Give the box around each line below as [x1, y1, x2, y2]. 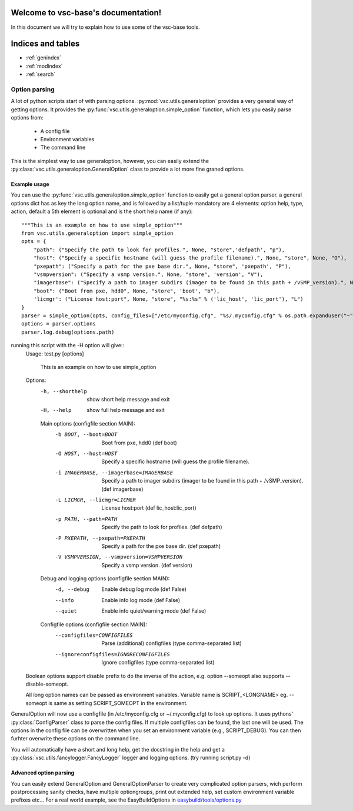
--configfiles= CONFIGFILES [55, 632, 133, 639]
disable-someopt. [25, 680, 69, 687]
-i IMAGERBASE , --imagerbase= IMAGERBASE [55, 469, 174, 476]
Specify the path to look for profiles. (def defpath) [101, 524, 223, 531]
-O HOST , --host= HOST [55, 450, 118, 457]
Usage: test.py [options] [25, 350, 85, 357]
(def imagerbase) [101, 486, 144, 493]
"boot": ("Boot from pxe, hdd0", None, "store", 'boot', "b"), [33, 287, 220, 294]
